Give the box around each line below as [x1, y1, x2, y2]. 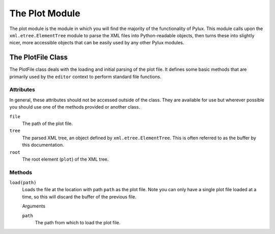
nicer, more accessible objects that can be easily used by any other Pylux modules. [9, 40, 184, 46]
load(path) [9, 180, 37, 186]
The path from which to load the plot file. [35, 219, 121, 225]
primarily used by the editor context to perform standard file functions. [9, 73, 161, 80]
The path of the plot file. [22, 120, 73, 126]
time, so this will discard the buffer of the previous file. [22, 194, 137, 200]
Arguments [22, 203, 46, 209]
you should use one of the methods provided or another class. [9, 104, 140, 110]
